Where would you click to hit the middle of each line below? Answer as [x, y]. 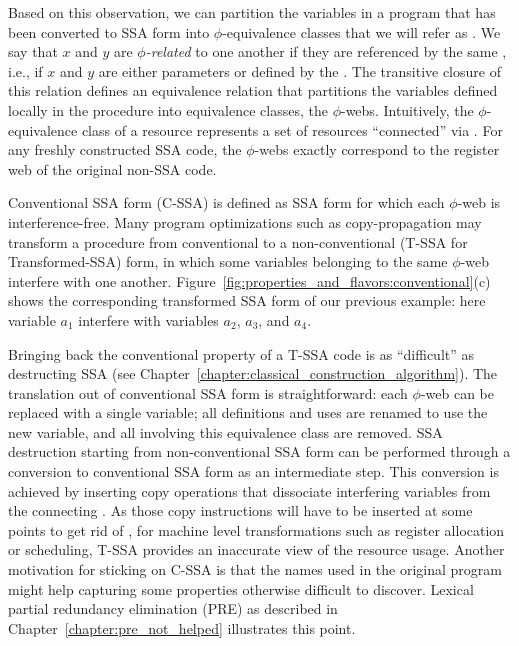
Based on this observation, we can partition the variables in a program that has [252, 12]
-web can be [457, 392]
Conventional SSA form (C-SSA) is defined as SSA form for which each [226, 202]
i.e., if [25, 70]
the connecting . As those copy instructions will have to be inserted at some [240, 510]
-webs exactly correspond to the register [377, 149]
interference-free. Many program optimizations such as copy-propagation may [245, 221]
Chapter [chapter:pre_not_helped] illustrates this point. [182, 627]
